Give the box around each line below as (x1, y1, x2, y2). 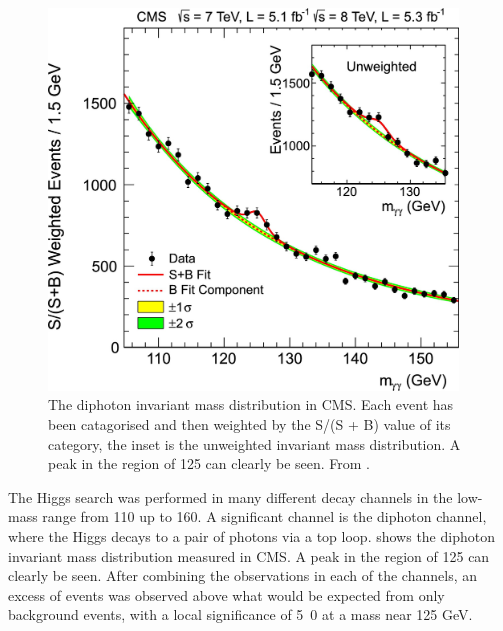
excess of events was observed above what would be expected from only (8, 584, 445, 605)
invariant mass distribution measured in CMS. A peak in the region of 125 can (8, 545, 490, 566)
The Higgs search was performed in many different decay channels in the (8, 486, 453, 507)
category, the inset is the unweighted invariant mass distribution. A (48, 433, 461, 454)
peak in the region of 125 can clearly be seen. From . (48, 453, 370, 474)
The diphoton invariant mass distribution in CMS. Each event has (48, 394, 454, 415)
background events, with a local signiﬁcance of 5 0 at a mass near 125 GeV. (8, 604, 473, 625)
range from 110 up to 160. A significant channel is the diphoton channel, (42, 506, 487, 527)
